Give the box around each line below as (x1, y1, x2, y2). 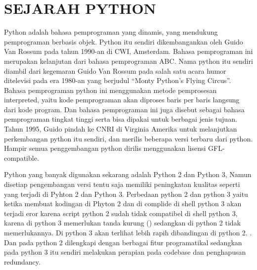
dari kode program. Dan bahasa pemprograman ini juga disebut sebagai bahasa (4, 104, 245, 114)
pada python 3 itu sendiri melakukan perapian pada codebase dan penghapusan (4, 247, 246, 257)
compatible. (4, 152, 39, 163)
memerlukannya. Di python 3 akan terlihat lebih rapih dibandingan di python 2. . (4, 227, 252, 237)
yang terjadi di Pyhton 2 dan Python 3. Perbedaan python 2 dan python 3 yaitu (4, 188, 248, 199)
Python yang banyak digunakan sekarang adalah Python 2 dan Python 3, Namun (4, 169, 252, 180)
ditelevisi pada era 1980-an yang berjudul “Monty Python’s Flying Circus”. (4, 75, 231, 86)
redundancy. (4, 256, 41, 267)
